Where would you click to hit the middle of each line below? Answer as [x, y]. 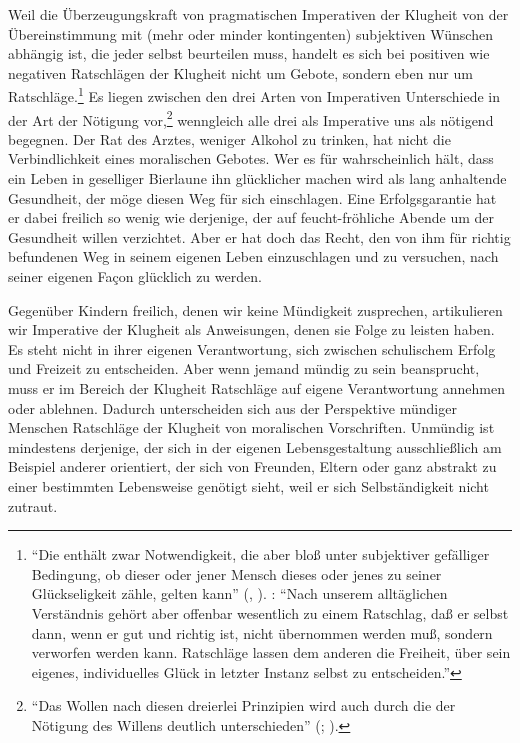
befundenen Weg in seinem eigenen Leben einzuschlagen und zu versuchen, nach [253, 256]
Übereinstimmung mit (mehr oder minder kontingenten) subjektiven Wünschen [250, 33]
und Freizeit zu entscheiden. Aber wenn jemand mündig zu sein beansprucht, [244, 368]
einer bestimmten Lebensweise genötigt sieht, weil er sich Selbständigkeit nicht [248, 485]
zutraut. [33, 505]
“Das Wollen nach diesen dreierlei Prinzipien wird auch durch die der [243, 705]
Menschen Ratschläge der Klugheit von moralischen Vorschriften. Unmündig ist [251, 427]
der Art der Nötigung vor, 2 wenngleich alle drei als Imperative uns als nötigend [251, 118]
